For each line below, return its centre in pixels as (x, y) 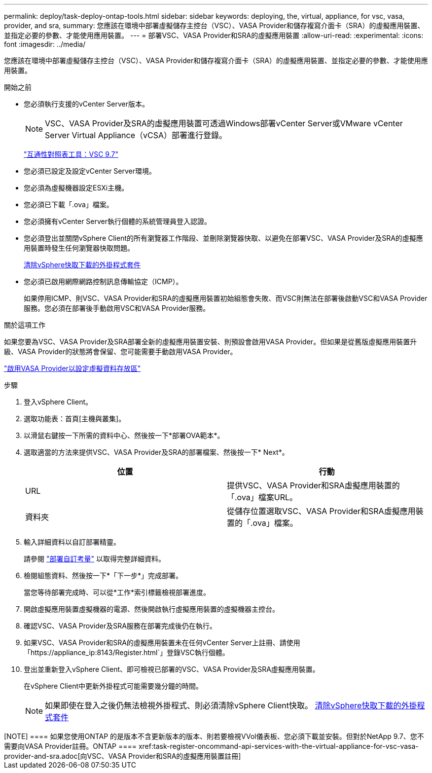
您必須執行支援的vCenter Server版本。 (87, 104)
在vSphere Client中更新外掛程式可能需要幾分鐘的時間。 (113, 686)
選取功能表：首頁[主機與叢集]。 (75, 419)
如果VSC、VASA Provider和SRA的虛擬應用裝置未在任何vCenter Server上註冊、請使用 (162, 643)
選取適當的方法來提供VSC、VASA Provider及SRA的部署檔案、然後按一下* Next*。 (156, 452)
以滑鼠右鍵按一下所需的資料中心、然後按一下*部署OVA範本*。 (124, 435)
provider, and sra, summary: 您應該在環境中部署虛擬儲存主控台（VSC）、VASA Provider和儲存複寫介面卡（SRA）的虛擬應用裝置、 (214, 25)
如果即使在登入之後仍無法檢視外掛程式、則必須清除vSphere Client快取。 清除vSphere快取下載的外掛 (231, 705)
